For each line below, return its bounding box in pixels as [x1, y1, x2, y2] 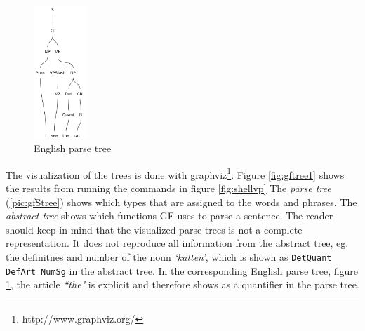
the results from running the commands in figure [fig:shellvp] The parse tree [6, 180, 331, 195]
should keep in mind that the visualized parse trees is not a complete [6, 222, 303, 236]
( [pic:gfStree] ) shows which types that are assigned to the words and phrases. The [6, 194, 357, 209]
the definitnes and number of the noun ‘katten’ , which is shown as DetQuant [6, 249, 332, 264]
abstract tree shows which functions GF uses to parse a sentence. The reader [6, 208, 333, 223]
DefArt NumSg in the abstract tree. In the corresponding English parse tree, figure [6, 263, 359, 278]
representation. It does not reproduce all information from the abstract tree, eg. [6, 236, 349, 250]
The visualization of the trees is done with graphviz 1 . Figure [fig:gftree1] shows [6, 165, 345, 182]
